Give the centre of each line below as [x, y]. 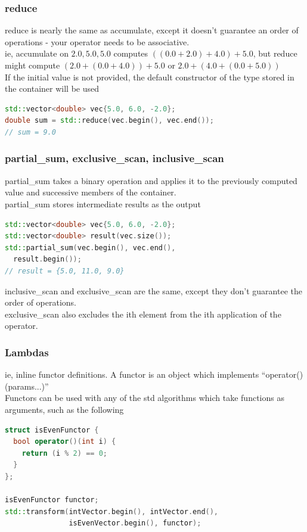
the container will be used [52, 88]
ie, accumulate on [37, 53]
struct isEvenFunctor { [52, 430]
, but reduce [275, 53]
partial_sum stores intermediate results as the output [103, 203]
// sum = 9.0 [30, 132]
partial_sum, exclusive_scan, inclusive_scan [114, 158]
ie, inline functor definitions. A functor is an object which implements [132, 374]
